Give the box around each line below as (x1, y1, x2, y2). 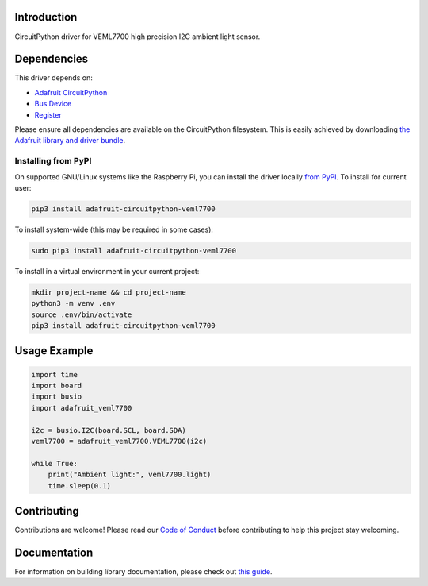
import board (31, 381, 82, 390)
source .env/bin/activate (31, 310, 132, 319)
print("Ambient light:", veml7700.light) (48, 470, 212, 480)
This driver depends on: (14, 73, 93, 83)
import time (31, 370, 78, 379)
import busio (31, 392, 82, 401)
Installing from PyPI (14, 156, 92, 167)
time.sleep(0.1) (48, 481, 111, 490)
